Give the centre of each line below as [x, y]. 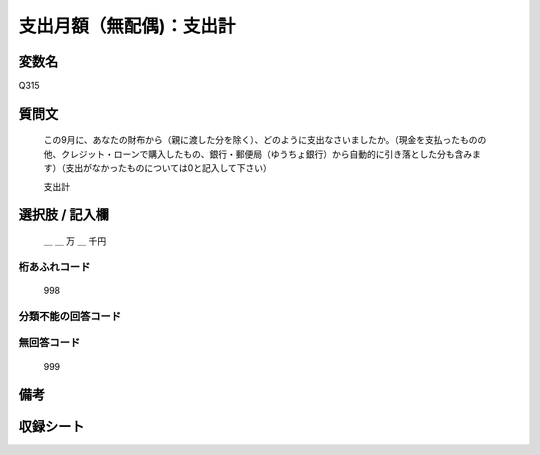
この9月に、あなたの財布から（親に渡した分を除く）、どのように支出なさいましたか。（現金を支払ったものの [265, 140]
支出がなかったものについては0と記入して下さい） [168, 168]
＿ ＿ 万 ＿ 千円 [75, 241]
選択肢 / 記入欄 [64, 215]
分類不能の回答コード [70, 316]
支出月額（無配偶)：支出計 [127, 26]
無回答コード [49, 343]
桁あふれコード [54, 267]
